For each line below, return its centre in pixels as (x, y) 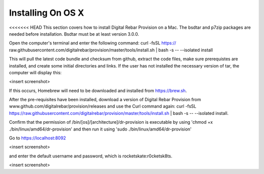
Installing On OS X (46, 13)
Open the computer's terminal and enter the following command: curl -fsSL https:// (93, 43)
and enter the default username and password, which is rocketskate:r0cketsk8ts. (91, 156)
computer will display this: (35, 72)
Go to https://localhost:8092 (37, 138)
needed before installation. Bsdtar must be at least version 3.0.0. (74, 34)
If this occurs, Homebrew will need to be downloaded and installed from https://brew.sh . (98, 90)
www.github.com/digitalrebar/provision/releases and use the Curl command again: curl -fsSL (103, 106)
